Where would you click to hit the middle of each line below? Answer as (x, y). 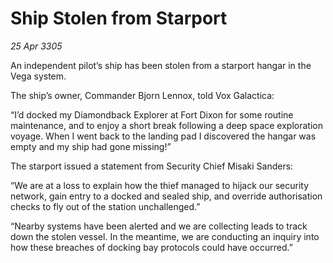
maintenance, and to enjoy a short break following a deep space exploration (166, 125)
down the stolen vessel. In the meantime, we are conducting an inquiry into (165, 236)
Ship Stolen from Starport (119, 18)
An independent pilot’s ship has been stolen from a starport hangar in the (161, 65)
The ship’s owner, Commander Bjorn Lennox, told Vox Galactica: (142, 95)
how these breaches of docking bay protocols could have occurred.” (151, 247)
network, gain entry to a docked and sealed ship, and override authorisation (166, 196)
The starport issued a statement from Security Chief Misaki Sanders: (152, 166)
